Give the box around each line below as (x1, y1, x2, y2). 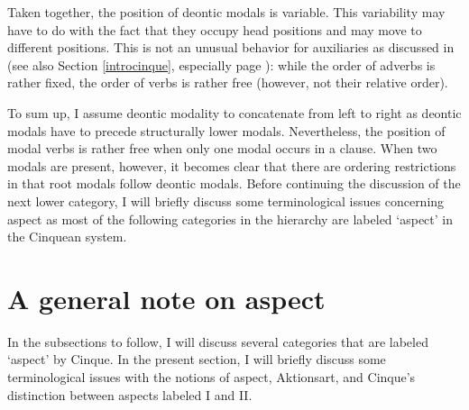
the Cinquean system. (7, 227, 127, 246)
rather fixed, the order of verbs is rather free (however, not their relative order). (7, 73, 448, 92)
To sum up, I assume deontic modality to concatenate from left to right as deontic (7, 103, 462, 122)
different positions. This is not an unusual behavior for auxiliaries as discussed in (7, 38, 455, 57)
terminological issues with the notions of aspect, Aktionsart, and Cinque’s (7, 368, 416, 387)
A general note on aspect (7, 279, 326, 316)
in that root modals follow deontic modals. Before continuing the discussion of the (7, 174, 461, 193)
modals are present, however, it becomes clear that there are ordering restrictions (7, 156, 456, 175)
